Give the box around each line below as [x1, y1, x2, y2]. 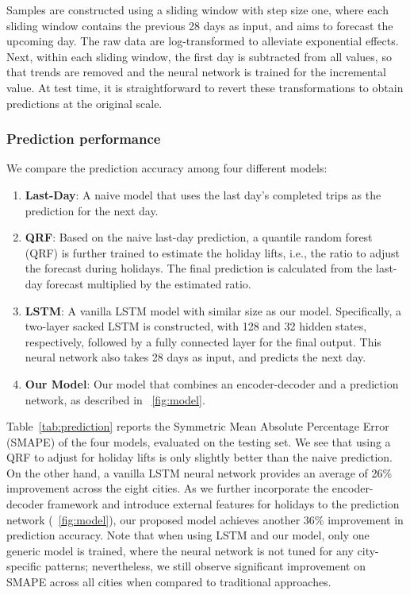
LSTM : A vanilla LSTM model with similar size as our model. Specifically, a [25, 302, 401, 319]
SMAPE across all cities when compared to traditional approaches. [6, 574, 331, 590]
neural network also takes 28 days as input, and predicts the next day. [25, 349, 366, 365]
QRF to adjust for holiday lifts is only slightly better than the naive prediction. [6, 449, 393, 466]
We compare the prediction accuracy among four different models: [6, 160, 328, 176]
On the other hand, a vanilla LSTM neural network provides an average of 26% [6, 464, 393, 481]
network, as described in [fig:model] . [25, 391, 205, 408]
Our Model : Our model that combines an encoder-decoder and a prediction [25, 375, 399, 392]
